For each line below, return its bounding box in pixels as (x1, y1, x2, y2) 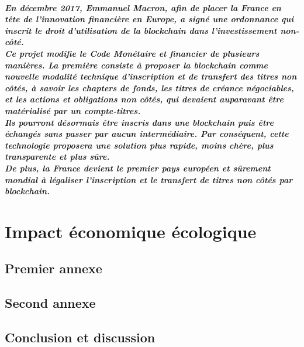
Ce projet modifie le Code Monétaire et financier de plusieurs (5, 47, 260, 59)
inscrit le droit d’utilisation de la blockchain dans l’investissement (5, 24, 277, 36)
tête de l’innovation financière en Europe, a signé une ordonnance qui (5, 13, 294, 25)
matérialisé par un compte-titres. (5, 104, 141, 116)
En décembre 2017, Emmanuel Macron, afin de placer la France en (5, 1, 281, 13)
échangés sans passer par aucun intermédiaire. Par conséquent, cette (5, 128, 289, 140)
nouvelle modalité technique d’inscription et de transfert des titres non (5, 70, 297, 83)
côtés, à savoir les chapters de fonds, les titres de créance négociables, (5, 81, 294, 94)
